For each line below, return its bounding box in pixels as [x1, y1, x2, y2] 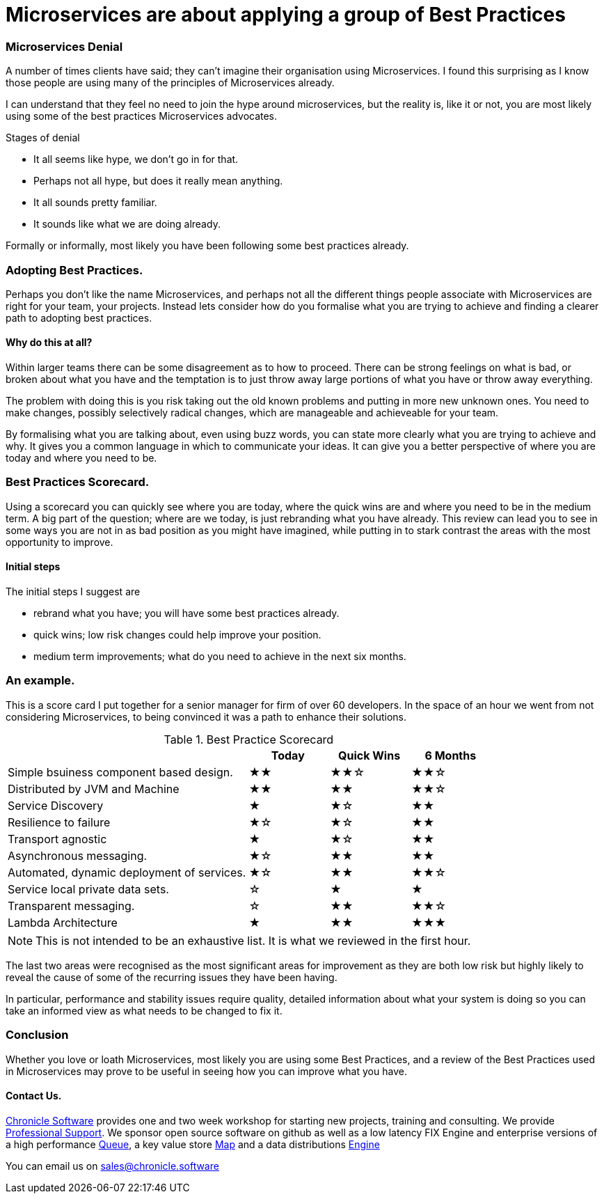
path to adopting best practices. [6, 311, 152, 324]
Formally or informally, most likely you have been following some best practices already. [6, 240, 409, 252]
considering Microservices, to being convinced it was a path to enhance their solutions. [6, 710, 406, 723]
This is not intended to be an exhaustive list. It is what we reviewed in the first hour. [35, 933, 471, 948]
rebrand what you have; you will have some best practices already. [33, 607, 340, 620]
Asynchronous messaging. [8, 848, 148, 863]
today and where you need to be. [6, 452, 157, 464]
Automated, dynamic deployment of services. [8, 865, 246, 879]
